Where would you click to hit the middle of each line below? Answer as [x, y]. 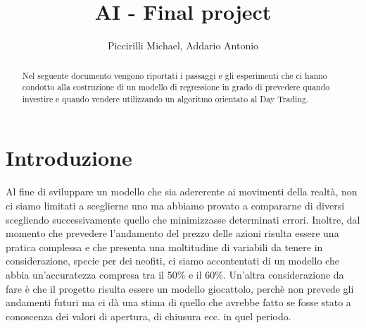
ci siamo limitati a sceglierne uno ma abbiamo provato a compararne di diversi [175, 206]
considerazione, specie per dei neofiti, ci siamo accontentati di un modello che [172, 261]
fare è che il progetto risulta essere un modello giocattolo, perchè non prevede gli [180, 288]
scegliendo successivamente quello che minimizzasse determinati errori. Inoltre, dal [183, 219]
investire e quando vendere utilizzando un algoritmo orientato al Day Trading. [165, 98]
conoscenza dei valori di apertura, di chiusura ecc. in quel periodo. [149, 316]
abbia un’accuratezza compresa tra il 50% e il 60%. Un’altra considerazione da [175, 274]
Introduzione [69, 158]
